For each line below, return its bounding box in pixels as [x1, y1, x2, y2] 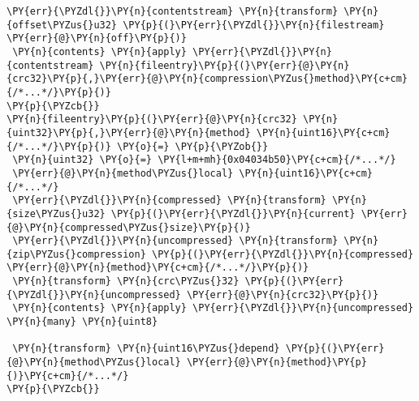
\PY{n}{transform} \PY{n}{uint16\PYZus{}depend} [12, 343, 280, 355]
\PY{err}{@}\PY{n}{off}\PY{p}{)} [6, 32, 187, 45]
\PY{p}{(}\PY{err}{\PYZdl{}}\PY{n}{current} [110, 207, 356, 220]
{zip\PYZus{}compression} [6, 248, 146, 260]
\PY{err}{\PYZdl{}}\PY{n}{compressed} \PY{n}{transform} [12, 194, 326, 207]
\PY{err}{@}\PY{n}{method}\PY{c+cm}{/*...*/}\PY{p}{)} [6, 262, 309, 274]
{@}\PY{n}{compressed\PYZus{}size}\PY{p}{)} [6, 221, 251, 233]
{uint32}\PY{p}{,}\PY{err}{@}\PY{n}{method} [6, 126, 251, 139]
